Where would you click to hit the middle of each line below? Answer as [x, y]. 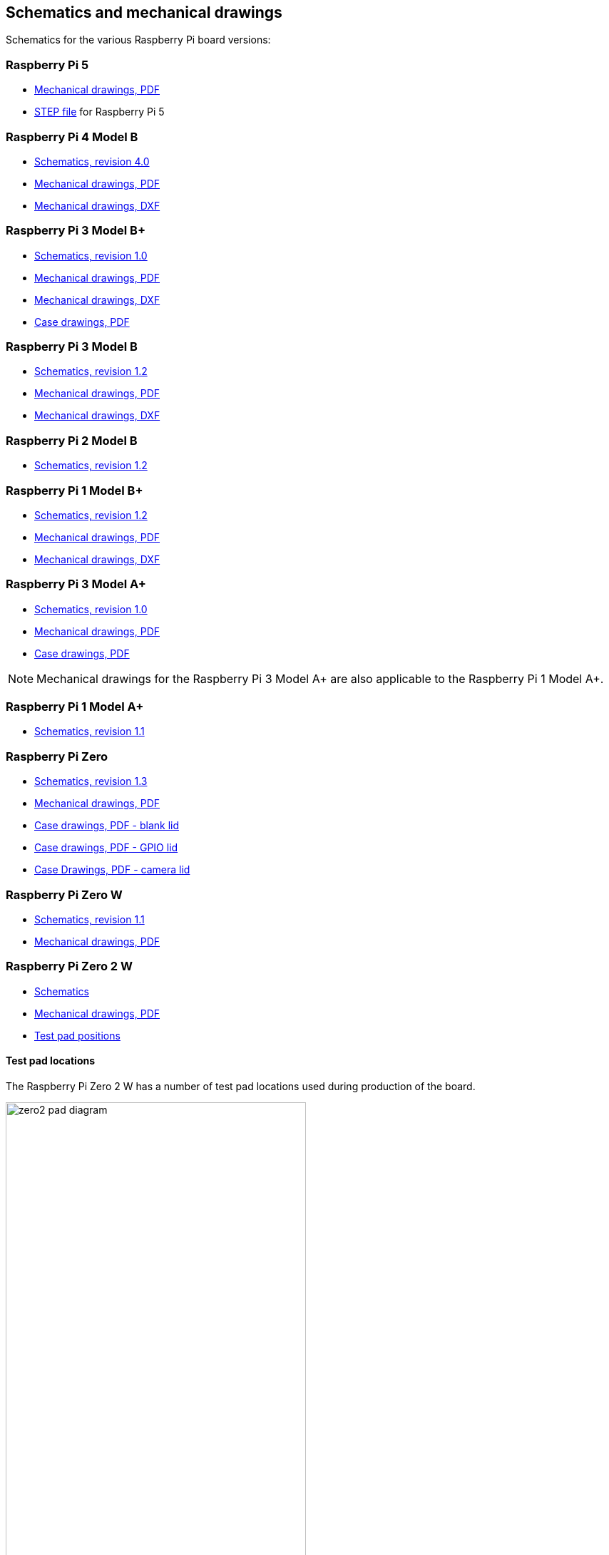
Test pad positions [77, 1035]
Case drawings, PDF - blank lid [107, 826]
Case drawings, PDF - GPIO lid [106, 848]
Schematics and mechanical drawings [144, 12]
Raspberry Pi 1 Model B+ [75, 490]
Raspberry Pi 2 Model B [72, 440]
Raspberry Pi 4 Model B [72, 137]
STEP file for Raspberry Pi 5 [99, 112]
